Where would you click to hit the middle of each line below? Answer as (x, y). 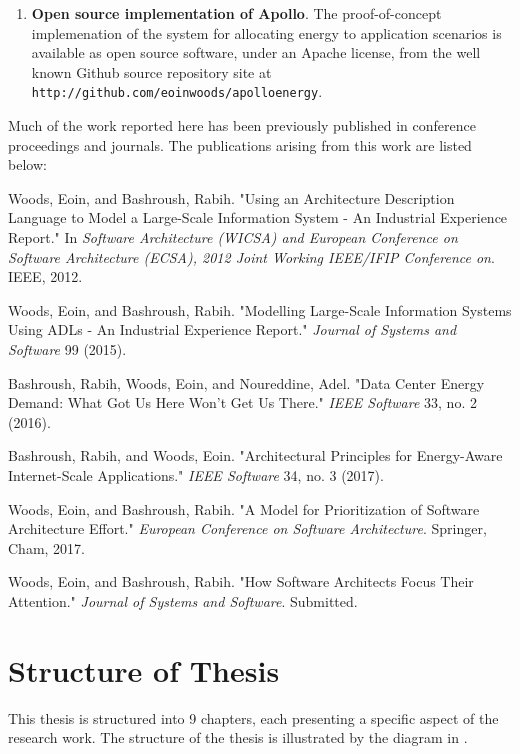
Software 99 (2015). (67, 348)
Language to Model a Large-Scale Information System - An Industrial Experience (258, 217)
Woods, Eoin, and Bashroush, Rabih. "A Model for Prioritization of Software (244, 508)
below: (27, 164)
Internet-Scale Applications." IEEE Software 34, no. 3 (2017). (196, 474)
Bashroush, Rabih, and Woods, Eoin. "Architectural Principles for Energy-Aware (255, 455)
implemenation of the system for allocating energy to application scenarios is (266, 32)
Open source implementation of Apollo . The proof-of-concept (236, 13)
